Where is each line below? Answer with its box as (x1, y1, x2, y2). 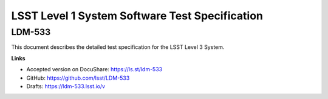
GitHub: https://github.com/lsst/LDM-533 (26, 74, 130, 81)
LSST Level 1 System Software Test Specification (11, 9, 264, 22)
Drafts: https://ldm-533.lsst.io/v (26, 82, 106, 90)
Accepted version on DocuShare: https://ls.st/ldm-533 (26, 66, 163, 73)
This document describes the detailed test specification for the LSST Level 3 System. (11, 43, 225, 51)
